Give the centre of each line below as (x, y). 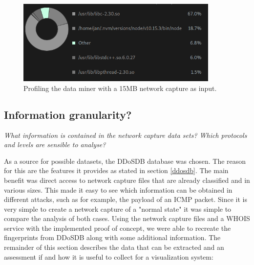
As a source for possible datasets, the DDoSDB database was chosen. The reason (125, 161)
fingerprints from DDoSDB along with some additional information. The (112, 237)
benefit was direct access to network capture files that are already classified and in (127, 180)
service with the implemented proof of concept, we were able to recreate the (117, 228)
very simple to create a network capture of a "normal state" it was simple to (118, 209)
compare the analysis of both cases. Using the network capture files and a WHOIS (127, 218)
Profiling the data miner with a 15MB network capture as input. (120, 88)
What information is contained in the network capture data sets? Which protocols (126, 135)
